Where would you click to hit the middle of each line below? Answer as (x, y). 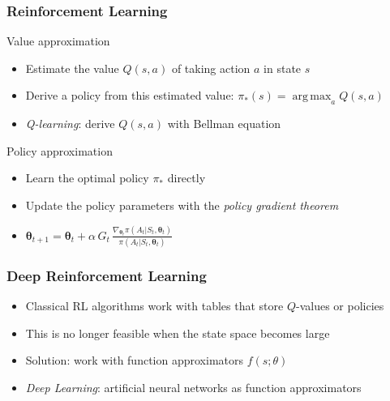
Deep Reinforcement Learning (107, 275)
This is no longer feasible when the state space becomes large (178, 333)
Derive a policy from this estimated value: (130, 95)
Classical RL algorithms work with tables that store (154, 306)
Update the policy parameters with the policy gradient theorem (182, 205)
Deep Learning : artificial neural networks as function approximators (193, 387)
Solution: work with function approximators (134, 360)
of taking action (211, 68)
